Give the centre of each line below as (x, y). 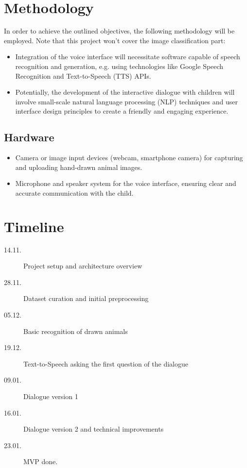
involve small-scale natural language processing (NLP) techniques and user (126, 101)
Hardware (29, 137)
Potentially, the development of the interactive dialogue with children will (125, 92)
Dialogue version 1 (51, 396)
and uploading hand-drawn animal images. (79, 167)
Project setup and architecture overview (83, 266)
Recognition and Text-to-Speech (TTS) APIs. (83, 75)
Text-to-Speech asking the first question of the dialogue (106, 363)
